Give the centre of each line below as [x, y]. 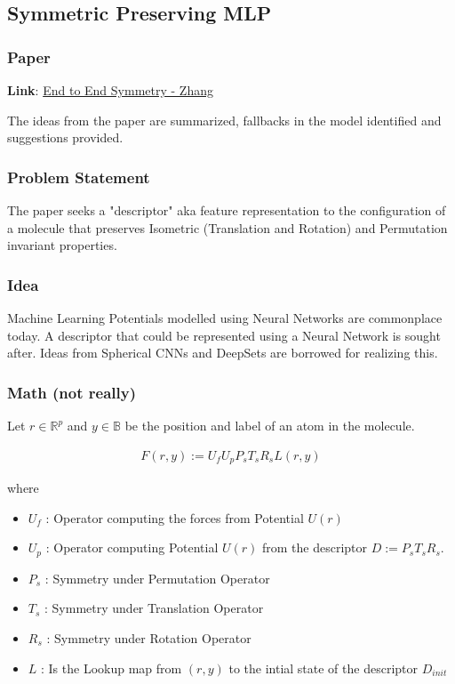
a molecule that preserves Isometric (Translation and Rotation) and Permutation [227, 227]
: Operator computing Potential [132, 547]
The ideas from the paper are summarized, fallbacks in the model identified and [224, 120]
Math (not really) [72, 392]
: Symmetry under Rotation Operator [149, 637]
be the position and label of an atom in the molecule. [270, 425]
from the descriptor [315, 547]
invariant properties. [62, 245]
